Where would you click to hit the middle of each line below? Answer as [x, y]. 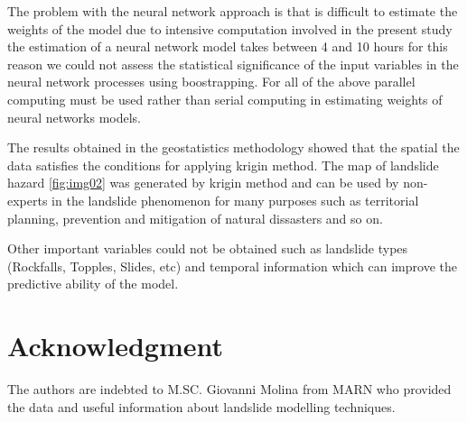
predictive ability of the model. [93, 284]
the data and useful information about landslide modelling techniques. [201, 406]
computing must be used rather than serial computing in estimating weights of [225, 99]
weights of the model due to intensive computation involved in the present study [230, 28]
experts [28, 200]
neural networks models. [75, 117]
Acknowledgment [115, 346]
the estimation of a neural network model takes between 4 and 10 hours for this [228, 46]
